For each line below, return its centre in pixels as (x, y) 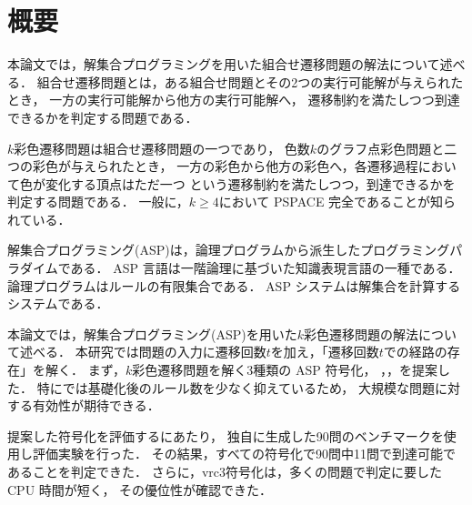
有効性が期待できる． (96, 405)
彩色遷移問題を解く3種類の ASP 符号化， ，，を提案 (285, 370)
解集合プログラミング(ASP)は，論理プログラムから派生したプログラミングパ (235, 250)
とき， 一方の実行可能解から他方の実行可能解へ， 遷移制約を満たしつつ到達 (234, 100)
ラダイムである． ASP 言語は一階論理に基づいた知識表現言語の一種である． (234, 268)
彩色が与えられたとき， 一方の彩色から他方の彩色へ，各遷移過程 (225, 166)
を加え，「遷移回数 (325, 352)
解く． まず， (85, 370)
